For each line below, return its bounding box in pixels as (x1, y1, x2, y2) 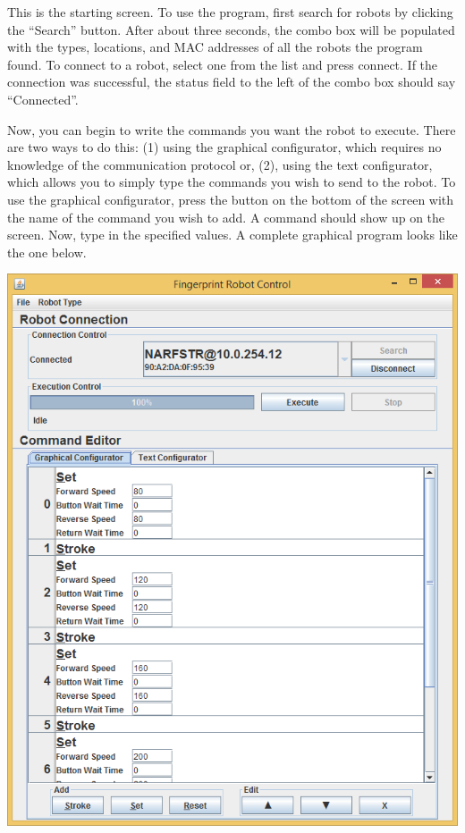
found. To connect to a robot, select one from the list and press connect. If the (7, 55, 438, 73)
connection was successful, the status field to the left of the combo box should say (7, 72, 456, 91)
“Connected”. (7, 89, 79, 108)
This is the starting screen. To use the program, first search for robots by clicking (7, 3, 453, 21)
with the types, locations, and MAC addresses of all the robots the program (7, 38, 423, 56)
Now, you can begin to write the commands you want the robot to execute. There (7, 120, 456, 139)
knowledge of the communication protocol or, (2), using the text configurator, (7, 155, 433, 173)
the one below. (7, 242, 87, 261)
